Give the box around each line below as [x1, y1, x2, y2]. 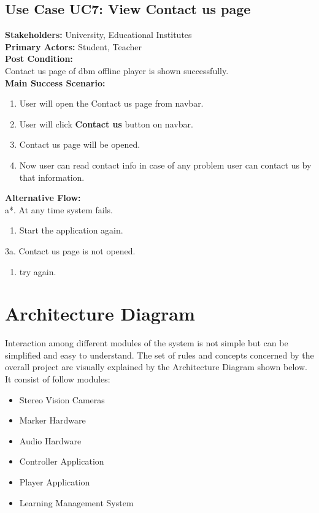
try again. [19, 265, 56, 278]
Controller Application [19, 455, 104, 468]
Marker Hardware [19, 414, 86, 427]
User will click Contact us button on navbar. [19, 117, 193, 130]
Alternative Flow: [5, 191, 81, 204]
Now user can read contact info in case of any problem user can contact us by [19, 158, 312, 171]
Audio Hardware [19, 434, 82, 447]
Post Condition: [5, 52, 73, 65]
